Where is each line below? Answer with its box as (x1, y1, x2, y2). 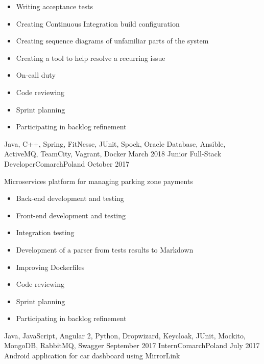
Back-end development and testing (16, 193, 124, 203)
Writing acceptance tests (16, 1, 93, 11)
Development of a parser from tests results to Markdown (16, 244, 194, 255)
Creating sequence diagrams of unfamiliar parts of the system (16, 35, 209, 46)
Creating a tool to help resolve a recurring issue (16, 52, 165, 63)
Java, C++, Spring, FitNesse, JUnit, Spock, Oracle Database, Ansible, (4, 138, 226, 149)
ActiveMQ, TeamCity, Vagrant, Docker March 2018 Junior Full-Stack (4, 148, 222, 159)
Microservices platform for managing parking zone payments (4, 175, 193, 186)
